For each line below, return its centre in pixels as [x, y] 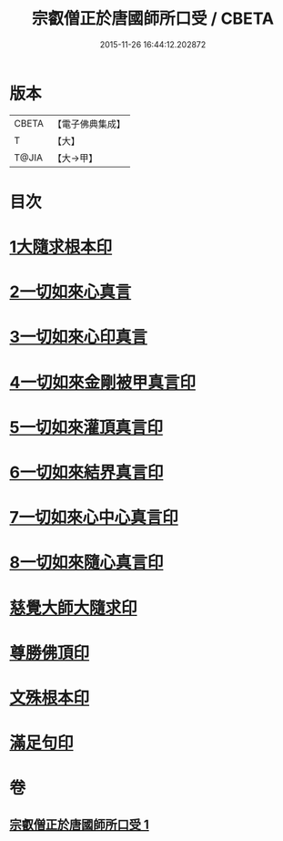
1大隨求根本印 [61, 247]
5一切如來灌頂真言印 [86, 427]
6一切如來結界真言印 [86, 472]
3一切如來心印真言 [79, 337]
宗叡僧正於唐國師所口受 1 [80, 824]
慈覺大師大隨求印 [74, 608]
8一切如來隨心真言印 [86, 563]
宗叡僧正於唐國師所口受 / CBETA [153, 19]
